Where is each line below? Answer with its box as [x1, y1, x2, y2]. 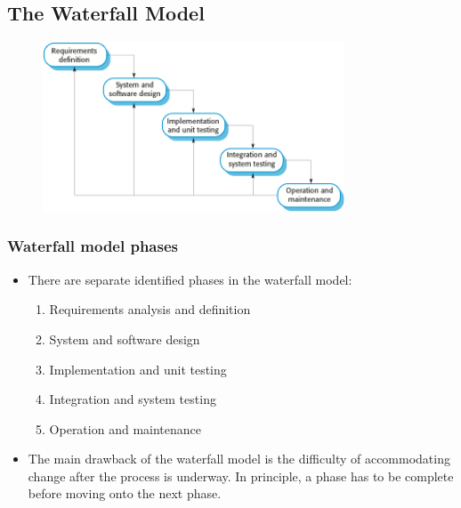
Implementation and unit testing [49, 359, 227, 378]
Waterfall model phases [7, 235, 178, 257]
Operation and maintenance [49, 419, 201, 438]
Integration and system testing [49, 390, 216, 408]
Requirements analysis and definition [49, 300, 251, 319]
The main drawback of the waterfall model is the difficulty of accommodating [28, 449, 450, 468]
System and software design [49, 329, 200, 348]
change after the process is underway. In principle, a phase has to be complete [28, 466, 454, 485]
